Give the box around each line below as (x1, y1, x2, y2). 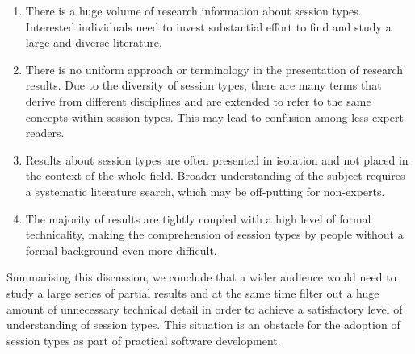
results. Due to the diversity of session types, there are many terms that (25, 77, 382, 94)
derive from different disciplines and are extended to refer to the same (25, 92, 371, 109)
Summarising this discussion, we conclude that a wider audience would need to (6, 269, 396, 285)
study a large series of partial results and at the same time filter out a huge (6, 284, 379, 301)
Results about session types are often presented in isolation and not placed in (25, 151, 409, 168)
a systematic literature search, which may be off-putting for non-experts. (25, 182, 385, 199)
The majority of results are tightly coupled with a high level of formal (25, 210, 371, 227)
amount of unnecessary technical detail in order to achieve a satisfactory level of (6, 300, 403, 317)
